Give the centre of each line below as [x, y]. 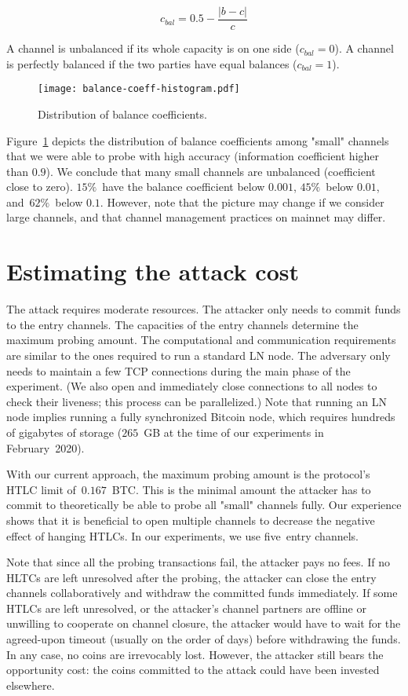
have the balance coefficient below [184, 187]
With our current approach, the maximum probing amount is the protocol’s [188, 474]
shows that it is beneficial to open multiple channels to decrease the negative [191, 520]
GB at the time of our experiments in [234, 432]
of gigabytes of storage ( [64, 432]
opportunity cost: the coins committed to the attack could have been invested [193, 670]
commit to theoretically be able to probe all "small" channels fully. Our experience [204, 505]
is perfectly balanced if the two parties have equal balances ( [152, 63]
